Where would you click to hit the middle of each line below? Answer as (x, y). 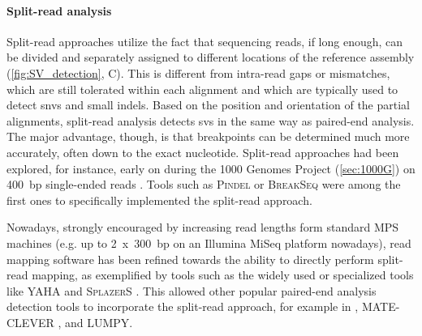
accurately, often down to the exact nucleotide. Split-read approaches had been (203, 152)
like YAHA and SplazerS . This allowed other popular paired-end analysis (192, 290)
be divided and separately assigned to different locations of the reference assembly (211, 57)
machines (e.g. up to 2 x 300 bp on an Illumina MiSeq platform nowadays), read (209, 242)
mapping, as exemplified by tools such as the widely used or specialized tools (223, 275)
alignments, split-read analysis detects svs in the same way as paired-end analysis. (211, 120)
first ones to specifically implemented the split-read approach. (159, 200)
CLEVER (30, 322)
